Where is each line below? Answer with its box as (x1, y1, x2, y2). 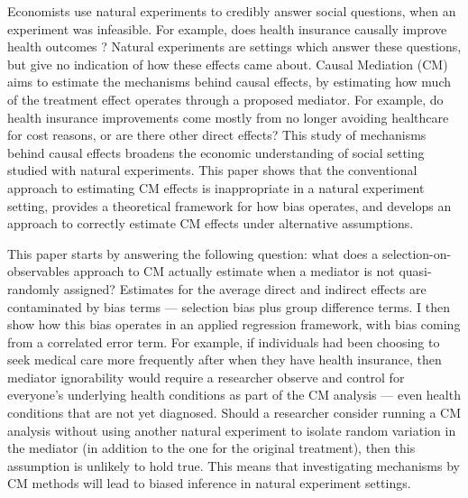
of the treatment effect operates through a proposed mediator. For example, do (7, 89, 444, 108)
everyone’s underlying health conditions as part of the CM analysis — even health (7, 385, 461, 404)
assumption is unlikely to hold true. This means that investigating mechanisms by (7, 456, 460, 475)
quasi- (399, 262, 432, 281)
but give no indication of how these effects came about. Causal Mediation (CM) (7, 54, 448, 73)
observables (7, 262, 70, 281)
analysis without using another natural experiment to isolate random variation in (7, 420, 456, 439)
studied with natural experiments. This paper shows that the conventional (7, 161, 418, 180)
